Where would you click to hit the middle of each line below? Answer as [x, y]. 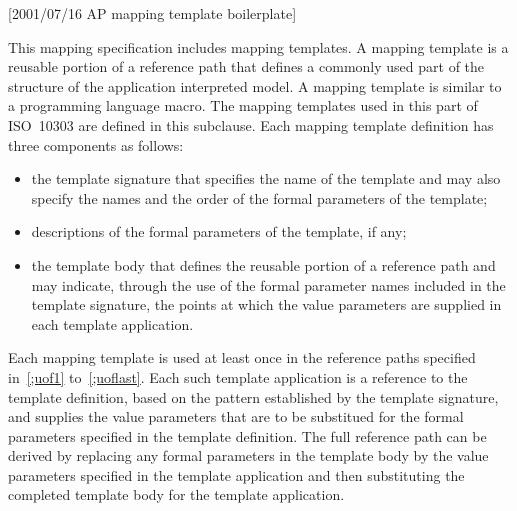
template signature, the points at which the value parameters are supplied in [266, 304]
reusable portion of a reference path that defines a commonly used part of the [246, 66]
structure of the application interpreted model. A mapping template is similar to [255, 85]
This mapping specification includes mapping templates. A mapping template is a [258, 46]
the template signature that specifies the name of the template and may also [266, 178]
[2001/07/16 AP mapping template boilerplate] [152, 13]
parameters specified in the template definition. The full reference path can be [247, 435]
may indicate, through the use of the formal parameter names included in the [268, 284]
